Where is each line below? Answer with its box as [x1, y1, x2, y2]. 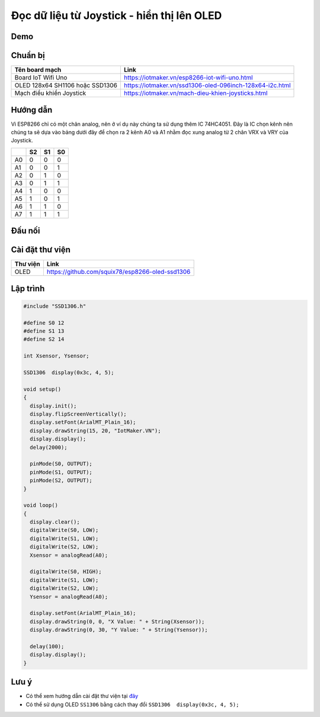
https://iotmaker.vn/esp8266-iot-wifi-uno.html [123, 74, 253, 82]
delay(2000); [30, 444, 68, 451]
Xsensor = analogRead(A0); [30, 552, 108, 559]
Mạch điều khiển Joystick [14, 89, 87, 97]
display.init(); [30, 402, 77, 409]
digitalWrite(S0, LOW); [30, 527, 99, 534]
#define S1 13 [23, 328, 65, 334]
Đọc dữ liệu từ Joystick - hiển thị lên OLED [11, 9, 222, 22]
